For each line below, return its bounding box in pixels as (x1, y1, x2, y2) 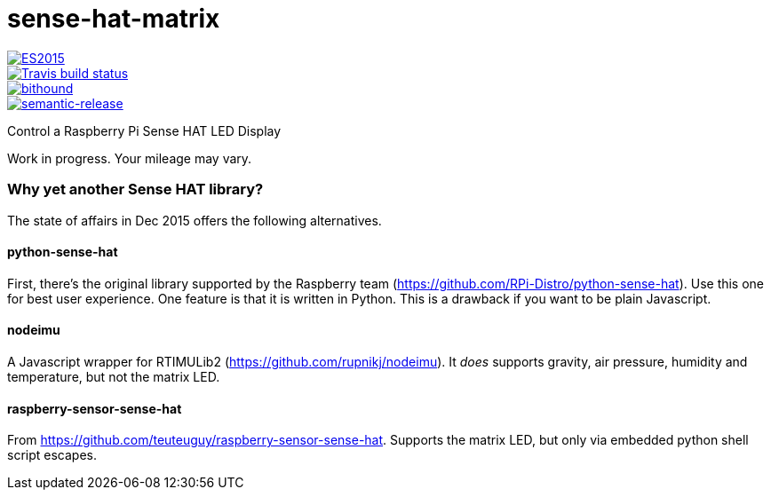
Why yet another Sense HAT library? (7, 180, 264, 199)
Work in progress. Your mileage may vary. (7, 150, 252, 166)
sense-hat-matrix (7, 4, 220, 34)
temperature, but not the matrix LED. (7, 368, 220, 384)
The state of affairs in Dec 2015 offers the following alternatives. (7, 212, 382, 228)
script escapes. (7, 447, 97, 463)
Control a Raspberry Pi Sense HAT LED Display (7, 122, 282, 138)
